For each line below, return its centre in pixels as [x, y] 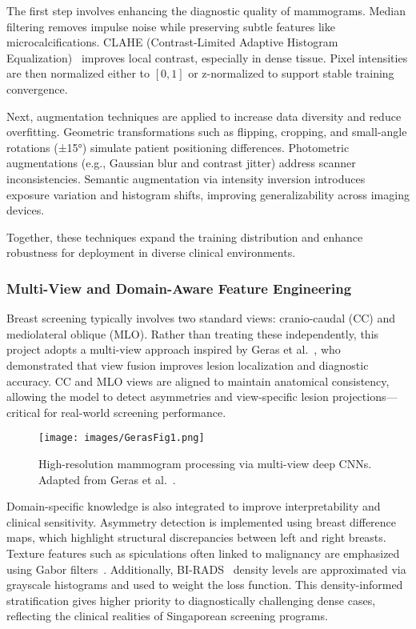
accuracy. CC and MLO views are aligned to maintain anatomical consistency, [198, 381]
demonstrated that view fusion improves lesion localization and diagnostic [188, 365]
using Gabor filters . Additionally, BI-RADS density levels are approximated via [206, 569]
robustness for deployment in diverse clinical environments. [151, 252]
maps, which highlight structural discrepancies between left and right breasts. [196, 537]
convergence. [37, 88]
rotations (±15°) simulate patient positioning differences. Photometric [178, 147]
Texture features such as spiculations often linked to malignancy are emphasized [203, 553]
